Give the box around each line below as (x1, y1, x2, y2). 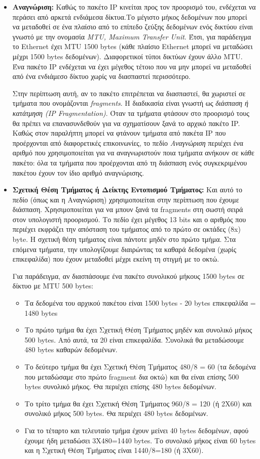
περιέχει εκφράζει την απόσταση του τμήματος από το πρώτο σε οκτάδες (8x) (12, 224, 241, 234)
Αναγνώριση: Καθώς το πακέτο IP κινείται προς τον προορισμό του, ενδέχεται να (12, 2, 256, 12)
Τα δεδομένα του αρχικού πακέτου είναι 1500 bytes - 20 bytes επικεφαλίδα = (24, 298, 256, 308)
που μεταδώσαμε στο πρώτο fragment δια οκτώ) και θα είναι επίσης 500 (24, 371, 239, 382)
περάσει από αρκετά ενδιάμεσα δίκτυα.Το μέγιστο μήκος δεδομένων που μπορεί (12, 11, 247, 22)
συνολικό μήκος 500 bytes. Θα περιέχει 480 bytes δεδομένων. (24, 408, 208, 419)
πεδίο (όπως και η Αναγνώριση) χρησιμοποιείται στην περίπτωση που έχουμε (12, 194, 239, 204)
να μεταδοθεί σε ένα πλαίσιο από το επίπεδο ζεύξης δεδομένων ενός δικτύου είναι (12, 21, 253, 32)
